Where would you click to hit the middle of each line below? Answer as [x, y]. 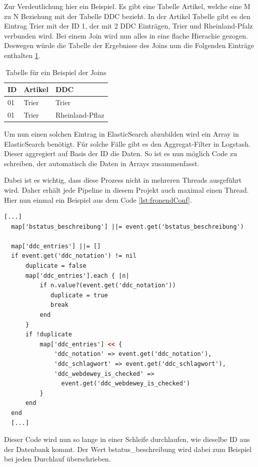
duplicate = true [79, 295]
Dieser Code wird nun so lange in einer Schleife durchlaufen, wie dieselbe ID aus [127, 439]
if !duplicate [49, 335]
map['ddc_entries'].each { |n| [77, 276]
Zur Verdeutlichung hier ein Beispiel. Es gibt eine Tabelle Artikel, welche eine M [127, 6]
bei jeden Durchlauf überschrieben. [57, 459]
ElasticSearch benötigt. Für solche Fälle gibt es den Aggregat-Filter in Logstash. [127, 143]
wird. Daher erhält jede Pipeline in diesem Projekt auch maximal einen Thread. [126, 189]
